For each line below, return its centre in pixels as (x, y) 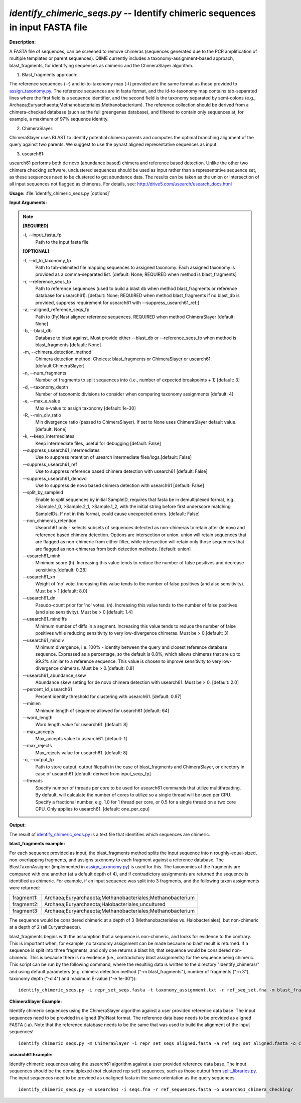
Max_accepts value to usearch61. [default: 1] (81, 739)
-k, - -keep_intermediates (49, 436)
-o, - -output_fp (38, 760)
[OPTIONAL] (36, 251)
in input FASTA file (48, 27)
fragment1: (25, 897)
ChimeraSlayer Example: (36, 1001)
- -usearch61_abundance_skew (54, 675)
